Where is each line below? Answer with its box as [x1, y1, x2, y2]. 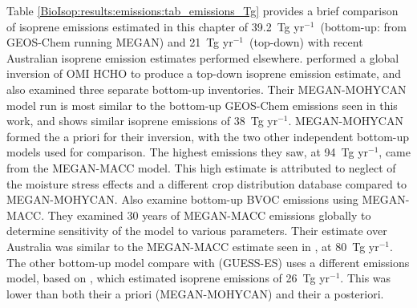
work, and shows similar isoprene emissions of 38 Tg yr [6, 112, 278, 129]
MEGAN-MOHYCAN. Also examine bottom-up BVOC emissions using [6, 191, 358, 208]
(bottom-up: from [320, 18, 407, 34]
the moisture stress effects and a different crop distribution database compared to [6, 175, 407, 192]
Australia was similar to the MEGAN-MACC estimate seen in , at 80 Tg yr [6, 237, 379, 254]
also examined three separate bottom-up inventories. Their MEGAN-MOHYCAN [6, 80, 407, 97]
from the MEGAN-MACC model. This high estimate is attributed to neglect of [6, 159, 396, 176]
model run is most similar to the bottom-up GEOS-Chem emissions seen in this [6, 96, 398, 113]
